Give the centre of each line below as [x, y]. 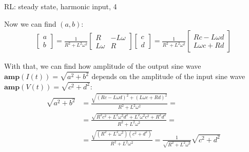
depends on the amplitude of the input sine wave [168, 76]
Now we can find [30, 23]
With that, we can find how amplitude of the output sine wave [103, 66]
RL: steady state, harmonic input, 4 [61, 6]
